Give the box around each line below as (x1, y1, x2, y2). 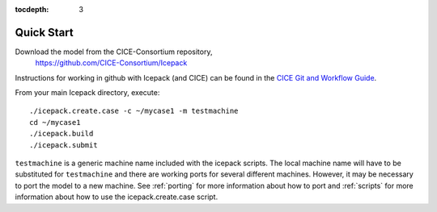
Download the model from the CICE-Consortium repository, (15, 47, 213, 56)
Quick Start (15, 25, 74, 39)
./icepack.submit (29, 140, 98, 149)
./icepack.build (29, 129, 94, 139)
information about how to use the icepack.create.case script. (15, 192, 218, 202)
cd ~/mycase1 (29, 118, 81, 127)
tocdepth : (15, 5, 49, 14)
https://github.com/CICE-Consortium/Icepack (35, 58, 188, 68)
